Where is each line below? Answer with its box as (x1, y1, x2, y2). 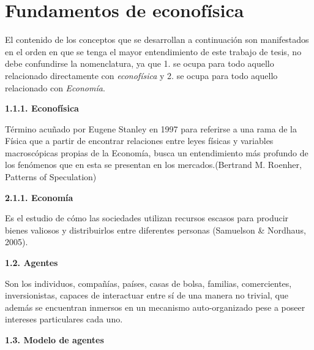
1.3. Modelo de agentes (5, 333, 104, 346)
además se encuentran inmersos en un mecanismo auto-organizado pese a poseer (5, 300, 305, 313)
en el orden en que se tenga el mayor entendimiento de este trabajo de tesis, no (5, 45, 302, 58)
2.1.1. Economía (5, 191, 73, 204)
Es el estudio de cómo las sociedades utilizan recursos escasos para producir (5, 211, 289, 224)
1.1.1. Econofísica (5, 102, 79, 115)
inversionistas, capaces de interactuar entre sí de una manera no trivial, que (5, 289, 288, 302)
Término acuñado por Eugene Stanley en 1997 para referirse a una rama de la (5, 122, 297, 135)
